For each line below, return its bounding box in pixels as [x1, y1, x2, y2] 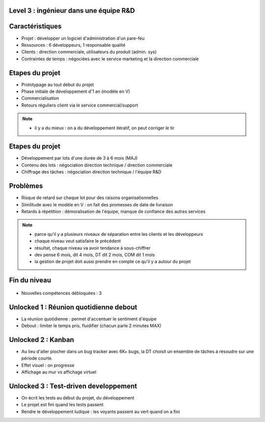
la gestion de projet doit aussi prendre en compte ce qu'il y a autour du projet [34, 258, 191, 265]
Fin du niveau [9, 276, 52, 284]
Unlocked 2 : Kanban [9, 336, 75, 344]
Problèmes [9, 182, 43, 190]
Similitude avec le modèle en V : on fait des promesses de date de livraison [21, 201, 173, 207]
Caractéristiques [9, 22, 62, 30]
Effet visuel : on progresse [21, 362, 75, 368]
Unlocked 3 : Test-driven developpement [9, 382, 137, 390]
